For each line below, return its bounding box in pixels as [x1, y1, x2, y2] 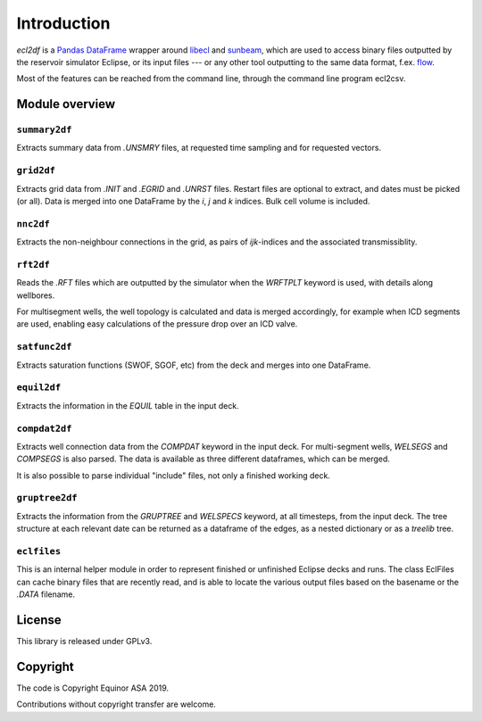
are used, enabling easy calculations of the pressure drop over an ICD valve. [16, 319, 298, 329]
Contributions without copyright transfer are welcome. [16, 699, 216, 709]
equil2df [16, 382, 62, 394]
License [16, 612, 62, 627]
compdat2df [16, 422, 72, 435]
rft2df [16, 259, 51, 270]
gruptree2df [16, 492, 78, 504]
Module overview [16, 96, 116, 112]
